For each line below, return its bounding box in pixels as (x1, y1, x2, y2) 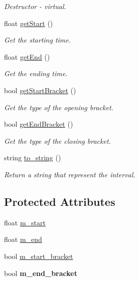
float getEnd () (4, 51, 50, 62)
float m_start (4, 217, 46, 227)
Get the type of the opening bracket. (4, 102, 113, 112)
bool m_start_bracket (4, 250, 73, 261)
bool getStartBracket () (4, 85, 76, 95)
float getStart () (4, 18, 53, 28)
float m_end (4, 234, 42, 244)
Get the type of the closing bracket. (4, 135, 111, 146)
